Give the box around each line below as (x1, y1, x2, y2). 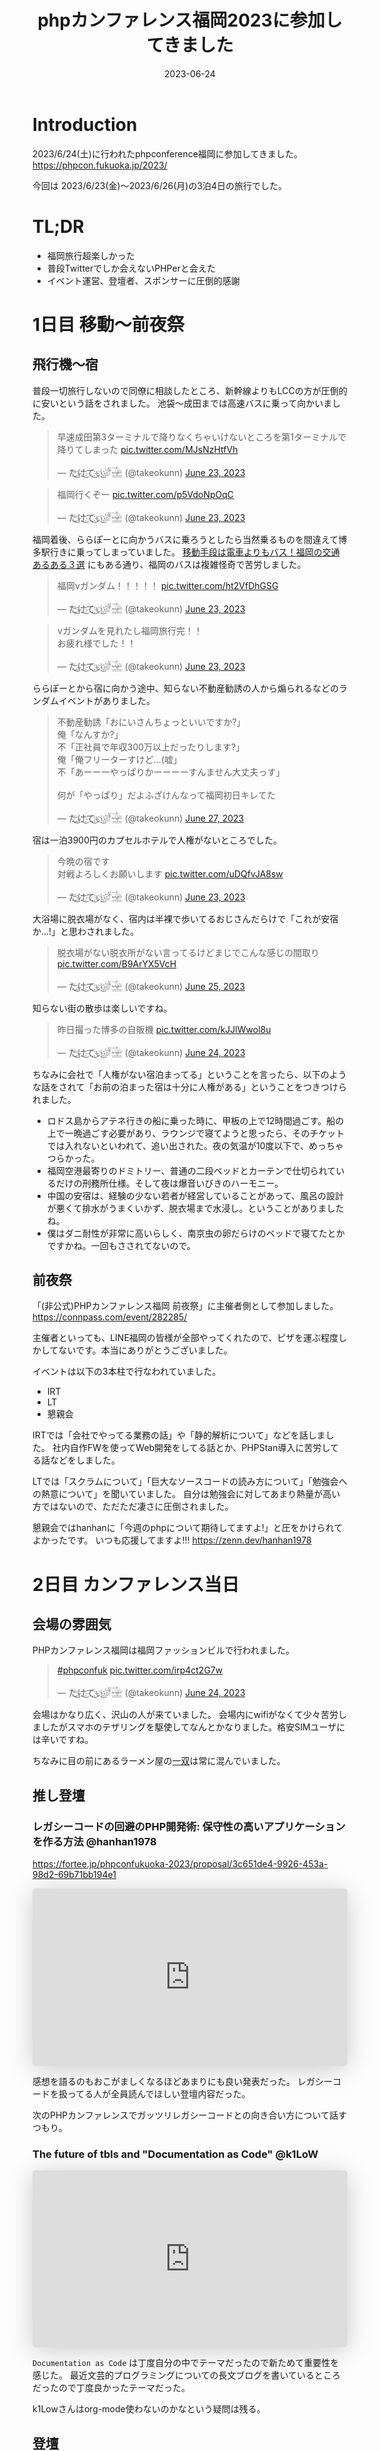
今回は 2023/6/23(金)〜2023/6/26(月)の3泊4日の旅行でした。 (32, 179, 288, 191)
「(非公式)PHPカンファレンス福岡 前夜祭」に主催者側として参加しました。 (32, 1300, 339, 1312)
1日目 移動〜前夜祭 (32, 313, 185, 336)
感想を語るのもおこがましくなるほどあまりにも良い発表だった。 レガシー (32, 2075, 333, 2087)
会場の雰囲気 (32, 1616, 112, 1633)
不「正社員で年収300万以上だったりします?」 (56, 741, 245, 753)
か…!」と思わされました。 (32, 925, 140, 937)
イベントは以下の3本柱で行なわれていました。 (32, 1366, 222, 1378)
